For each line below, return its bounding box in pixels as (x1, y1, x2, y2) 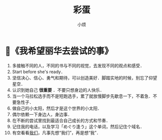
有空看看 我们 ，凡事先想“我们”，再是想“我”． (12, 130, 101, 136)
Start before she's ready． (12, 69, 66, 75)
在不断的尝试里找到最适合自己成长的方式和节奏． (12, 118, 110, 123)
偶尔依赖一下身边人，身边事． (12, 111, 72, 117)
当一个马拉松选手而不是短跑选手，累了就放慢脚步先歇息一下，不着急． (12, 93, 153, 99)
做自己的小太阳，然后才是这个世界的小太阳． (12, 105, 102, 111)
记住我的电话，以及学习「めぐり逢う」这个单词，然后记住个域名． (12, 123, 144, 129)
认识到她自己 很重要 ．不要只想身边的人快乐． (12, 87, 105, 93)
